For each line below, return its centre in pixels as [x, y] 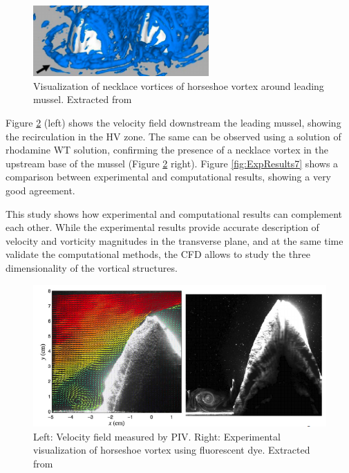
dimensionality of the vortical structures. [92, 267]
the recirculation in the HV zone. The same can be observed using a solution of [173, 136]
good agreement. [40, 190]
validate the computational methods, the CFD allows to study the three [158, 254]
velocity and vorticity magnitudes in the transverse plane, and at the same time [174, 240]
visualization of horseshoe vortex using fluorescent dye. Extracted [172, 450]
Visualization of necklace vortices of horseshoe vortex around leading [179, 85]
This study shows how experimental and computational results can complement [174, 213]
